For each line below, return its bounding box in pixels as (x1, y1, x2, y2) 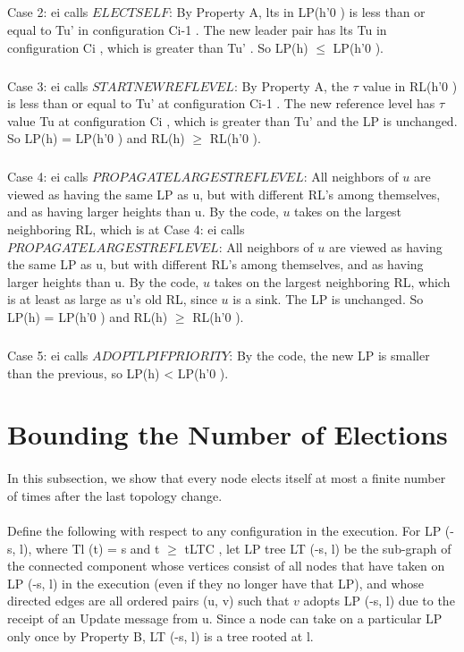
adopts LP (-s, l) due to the (303, 591, 455, 610)
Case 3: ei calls (7, 76, 89, 95)
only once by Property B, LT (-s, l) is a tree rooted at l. (7, 626, 314, 645)
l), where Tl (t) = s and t (20, 538, 160, 557)
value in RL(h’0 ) (362, 76, 458, 95)
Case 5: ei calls (7, 346, 89, 364)
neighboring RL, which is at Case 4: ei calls (7, 220, 245, 239)
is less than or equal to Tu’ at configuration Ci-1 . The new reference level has (7, 94, 435, 113)
